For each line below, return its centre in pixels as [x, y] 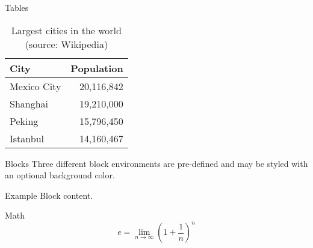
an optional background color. [60, 175]
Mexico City [36, 86]
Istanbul [27, 138]
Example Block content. [49, 195]
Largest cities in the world [66, 30]
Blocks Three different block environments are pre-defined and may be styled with [156, 163]
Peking [24, 121]
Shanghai [29, 103]
